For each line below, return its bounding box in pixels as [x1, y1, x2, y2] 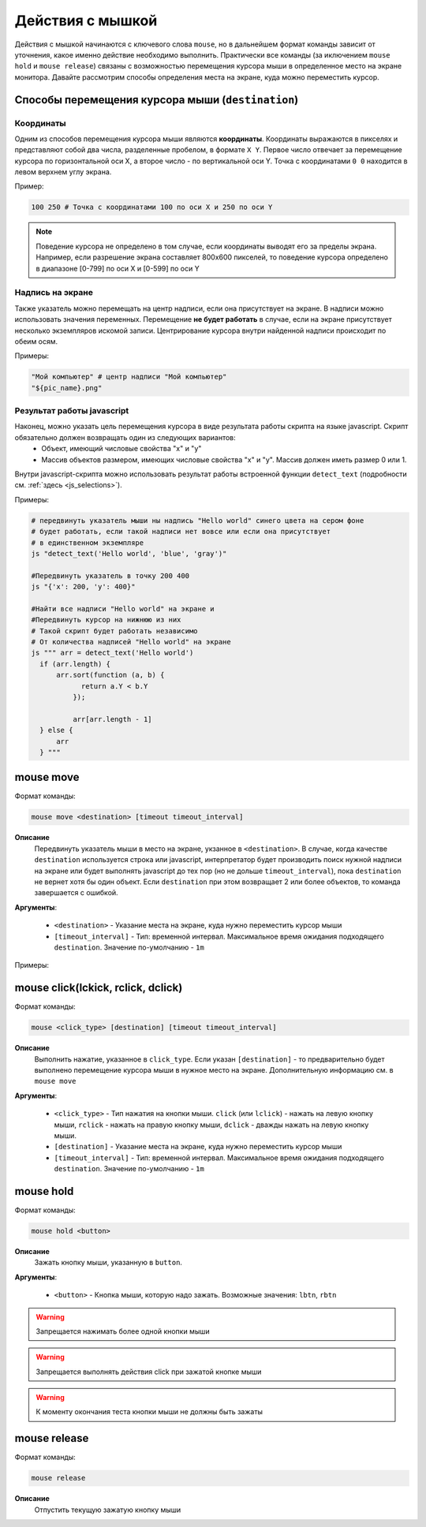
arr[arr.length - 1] [72, 715, 153, 723]
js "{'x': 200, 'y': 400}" [31, 582, 136, 592]
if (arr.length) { [39, 659, 110, 668]
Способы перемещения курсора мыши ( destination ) [14, 93, 299, 106]
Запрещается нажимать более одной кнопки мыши [35, 1326, 211, 1336]
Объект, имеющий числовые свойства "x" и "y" [41, 444, 202, 454]
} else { [39, 726, 73, 735]
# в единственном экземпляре [31, 538, 144, 547]
